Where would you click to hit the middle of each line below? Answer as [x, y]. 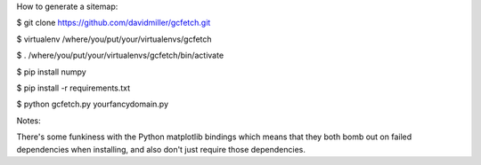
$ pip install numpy [51, 72]
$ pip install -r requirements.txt [73, 88]
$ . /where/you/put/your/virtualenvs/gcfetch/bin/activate [120, 55]
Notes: [29, 121]
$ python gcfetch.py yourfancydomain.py [93, 104]
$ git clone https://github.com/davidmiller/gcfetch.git [114, 23]
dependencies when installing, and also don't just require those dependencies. [161, 149]
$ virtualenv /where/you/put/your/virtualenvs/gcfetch [114, 39]
